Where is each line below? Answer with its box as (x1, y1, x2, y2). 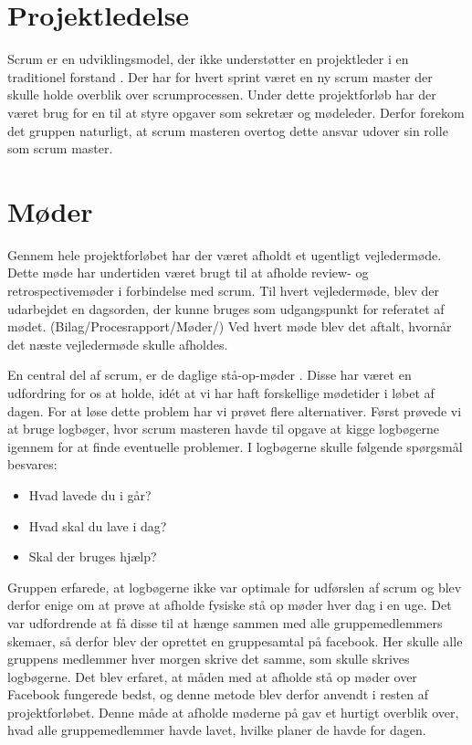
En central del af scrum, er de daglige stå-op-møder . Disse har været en (7, 365, 412, 384)
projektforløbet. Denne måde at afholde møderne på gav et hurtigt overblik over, (7, 702, 459, 721)
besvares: (7, 455, 58, 474)
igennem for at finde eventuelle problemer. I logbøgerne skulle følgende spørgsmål (7, 436, 463, 456)
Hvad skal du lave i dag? (28, 516, 167, 535)
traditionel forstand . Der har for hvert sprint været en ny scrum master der (7, 67, 433, 86)
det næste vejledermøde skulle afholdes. (7, 334, 228, 353)
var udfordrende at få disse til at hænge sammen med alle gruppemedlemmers (7, 613, 443, 632)
